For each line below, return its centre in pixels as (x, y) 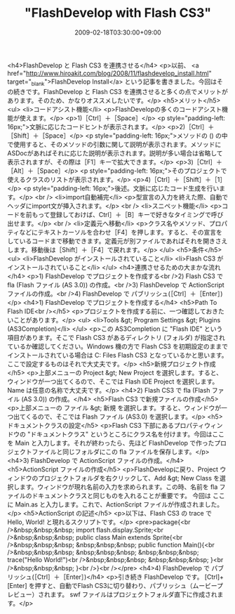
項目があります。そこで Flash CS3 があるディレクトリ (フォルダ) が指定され (116, 337)
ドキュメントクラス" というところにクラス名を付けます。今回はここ (127, 434)
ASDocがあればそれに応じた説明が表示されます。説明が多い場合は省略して (115, 153)
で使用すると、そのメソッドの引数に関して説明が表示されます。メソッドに (114, 144)
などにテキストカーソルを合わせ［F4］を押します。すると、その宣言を (121, 232)
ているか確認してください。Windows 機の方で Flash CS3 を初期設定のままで (117, 346)
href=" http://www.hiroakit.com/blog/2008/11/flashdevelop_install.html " (109, 73)
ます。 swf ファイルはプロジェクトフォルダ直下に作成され (134, 594)
